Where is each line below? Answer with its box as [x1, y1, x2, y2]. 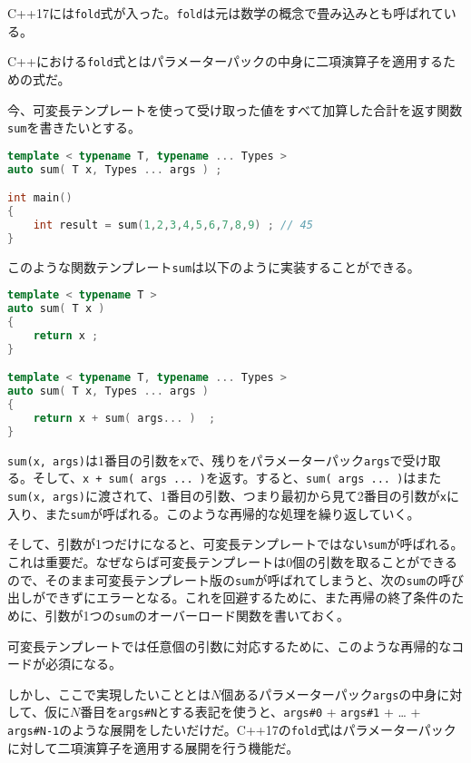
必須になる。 [44, 654, 122, 673]
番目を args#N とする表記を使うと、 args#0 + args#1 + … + [80, 702, 421, 721]
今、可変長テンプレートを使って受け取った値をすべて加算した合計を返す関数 [7, 100, 463, 119]
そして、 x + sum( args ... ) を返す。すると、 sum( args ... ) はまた [32, 468, 442, 487]
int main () [7, 191, 73, 205]
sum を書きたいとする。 [7, 118, 142, 137]
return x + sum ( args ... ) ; [33, 411, 216, 425]
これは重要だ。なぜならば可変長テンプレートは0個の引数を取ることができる [7, 553, 457, 571]
